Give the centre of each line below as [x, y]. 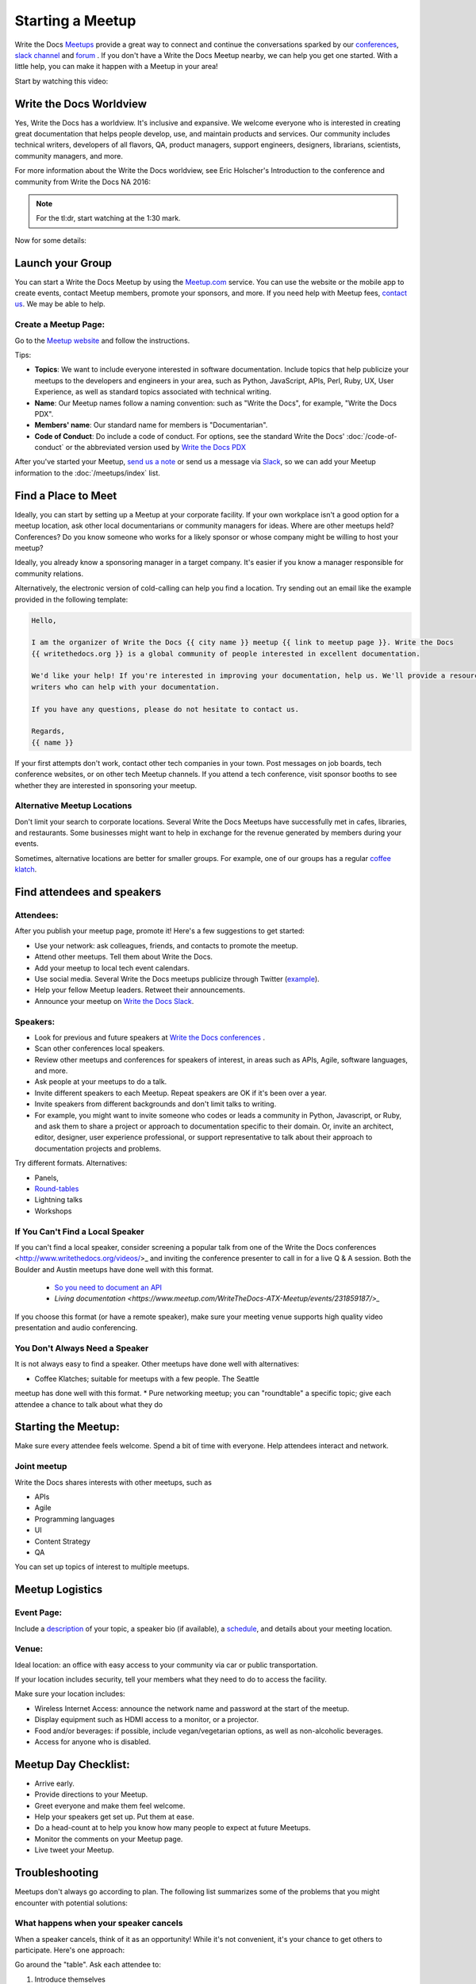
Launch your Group [63, 263]
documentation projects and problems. [98, 1148]
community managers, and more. [69, 156]
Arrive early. [55, 1783]
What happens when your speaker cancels [99, 1923]
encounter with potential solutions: [71, 1903]
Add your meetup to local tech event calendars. [112, 967]
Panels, [47, 1178]
